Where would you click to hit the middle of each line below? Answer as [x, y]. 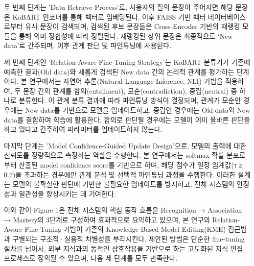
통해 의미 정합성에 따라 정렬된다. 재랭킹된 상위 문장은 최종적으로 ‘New [126, 36]
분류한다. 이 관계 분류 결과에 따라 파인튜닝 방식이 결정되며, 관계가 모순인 [130, 100]
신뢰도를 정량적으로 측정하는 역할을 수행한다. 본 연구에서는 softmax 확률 [114, 155]
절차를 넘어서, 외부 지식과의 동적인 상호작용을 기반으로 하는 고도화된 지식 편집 [124, 248]
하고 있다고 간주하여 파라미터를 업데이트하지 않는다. [83, 129]
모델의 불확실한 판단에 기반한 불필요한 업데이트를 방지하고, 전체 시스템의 [123, 184]
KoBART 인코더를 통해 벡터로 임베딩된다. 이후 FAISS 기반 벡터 [109, 16]
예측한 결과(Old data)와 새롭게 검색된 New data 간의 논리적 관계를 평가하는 [119, 71]
